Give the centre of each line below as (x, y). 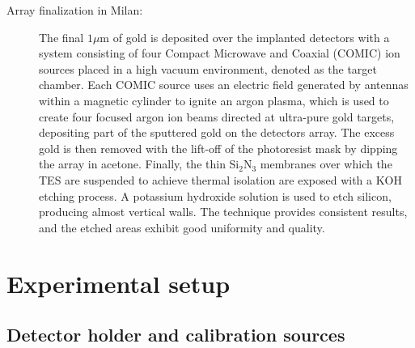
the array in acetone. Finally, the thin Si (139, 164)
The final (61, 37)
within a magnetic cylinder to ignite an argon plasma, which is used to (214, 100)
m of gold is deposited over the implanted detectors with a (245, 37)
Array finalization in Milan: (75, 10)
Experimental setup (119, 283)
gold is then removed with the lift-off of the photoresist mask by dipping (218, 148)
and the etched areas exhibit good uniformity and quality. (182, 227)
